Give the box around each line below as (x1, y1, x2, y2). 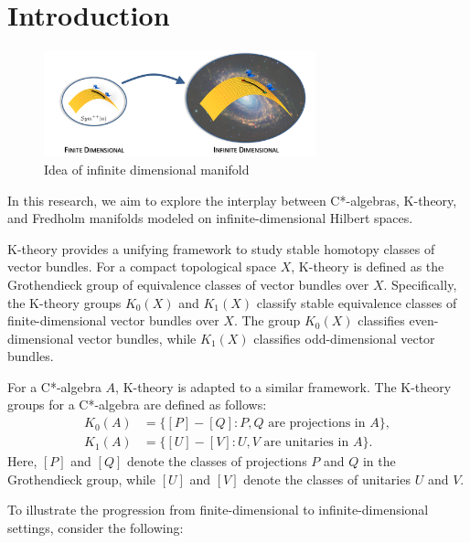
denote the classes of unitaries (243, 469, 411, 488)
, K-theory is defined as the (291, 257, 444, 276)
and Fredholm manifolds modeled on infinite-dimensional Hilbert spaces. (7, 208, 413, 228)
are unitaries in (263, 436, 349, 450)
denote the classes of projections (126, 452, 307, 471)
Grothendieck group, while (7, 469, 155, 488)
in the (362, 452, 396, 471)
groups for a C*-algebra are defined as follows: (7, 395, 267, 414)
